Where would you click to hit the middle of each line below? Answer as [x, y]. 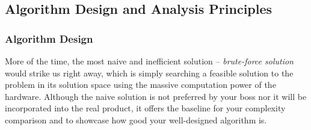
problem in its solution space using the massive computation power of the [140, 85]
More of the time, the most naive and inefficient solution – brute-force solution [149, 61]
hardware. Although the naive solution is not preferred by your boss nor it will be [156, 96]
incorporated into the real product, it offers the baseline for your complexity [145, 108]
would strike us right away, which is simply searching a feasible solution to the [149, 73]
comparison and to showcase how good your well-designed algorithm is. [136, 119]
